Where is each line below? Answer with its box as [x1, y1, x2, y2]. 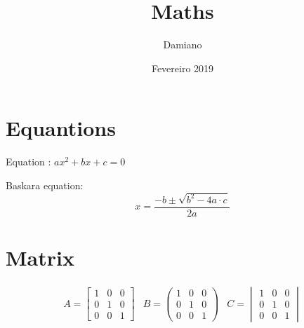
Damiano [163, 37, 202, 52]
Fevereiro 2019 [151, 60, 214, 75]
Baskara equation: [6, 177, 84, 192]
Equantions [6, 114, 116, 142]
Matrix [6, 242, 74, 271]
